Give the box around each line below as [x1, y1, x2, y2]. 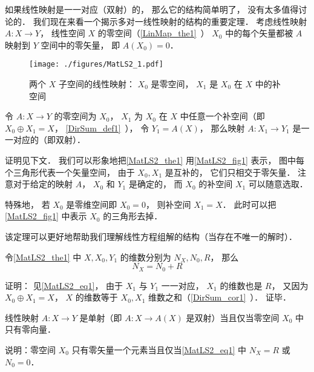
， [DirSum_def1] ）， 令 [54, 121, 149, 134]
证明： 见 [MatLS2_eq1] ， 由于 [5, 279, 123, 291]
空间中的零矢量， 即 [41, 38, 120, 51]
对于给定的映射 [13, 178, 73, 190]
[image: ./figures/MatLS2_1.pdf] [29, 60, 163, 69]
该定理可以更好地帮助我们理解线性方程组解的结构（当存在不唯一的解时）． [5, 230, 297, 242]
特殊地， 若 [5, 198, 50, 210]
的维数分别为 [120, 250, 171, 263]
